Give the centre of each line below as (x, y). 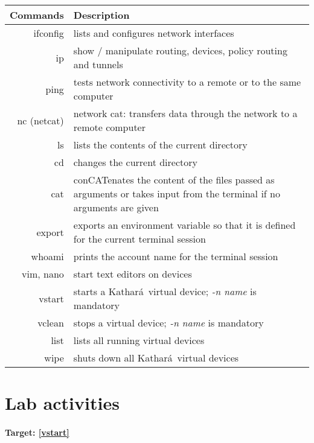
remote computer (109, 127)
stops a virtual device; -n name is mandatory (168, 323)
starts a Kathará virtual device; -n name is (165, 291)
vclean (51, 323)
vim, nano (43, 274)
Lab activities (62, 403)
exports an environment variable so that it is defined (184, 225)
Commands (37, 15)
